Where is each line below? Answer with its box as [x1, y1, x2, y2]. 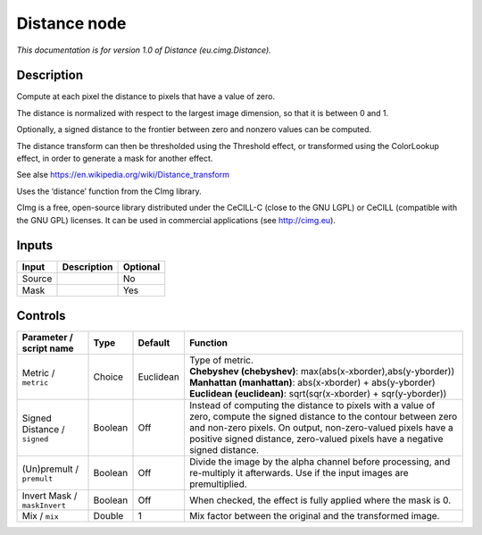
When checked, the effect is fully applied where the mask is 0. [188, 494, 452, 506]
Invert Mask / [21, 489, 78, 502]
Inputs [16, 238, 54, 254]
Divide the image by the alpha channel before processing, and [188, 456, 451, 468]
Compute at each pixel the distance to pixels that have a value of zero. [16, 91, 276, 102]
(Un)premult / [21, 463, 79, 475]
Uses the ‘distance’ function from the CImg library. [16, 186, 203, 196]
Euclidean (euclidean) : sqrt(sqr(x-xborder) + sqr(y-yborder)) [188, 388, 447, 399]
